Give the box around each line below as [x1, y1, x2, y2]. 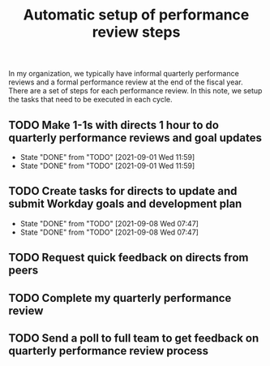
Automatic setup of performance [23, 6, 250, 24]
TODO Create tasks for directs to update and [8, 184, 238, 198]
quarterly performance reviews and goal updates [8, 131, 262, 144]
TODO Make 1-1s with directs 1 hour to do [8, 118, 219, 131]
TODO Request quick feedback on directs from [8, 251, 249, 265]
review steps [92, 23, 181, 41]
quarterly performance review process [8, 343, 209, 358]
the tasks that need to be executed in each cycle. [8, 95, 173, 105]
